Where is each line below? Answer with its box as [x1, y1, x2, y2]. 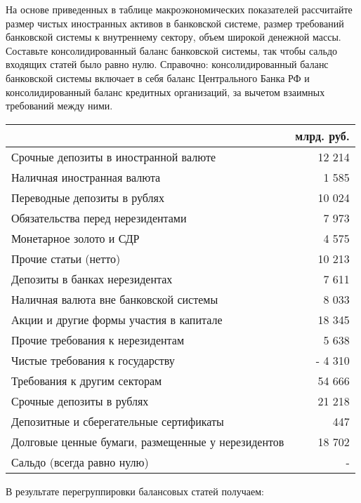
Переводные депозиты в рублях [11, 189, 164, 206]
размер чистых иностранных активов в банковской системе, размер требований [6, 15, 344, 30]
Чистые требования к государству [11, 351, 175, 368]
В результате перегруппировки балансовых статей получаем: [6, 483, 264, 498]
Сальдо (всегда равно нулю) [11, 453, 149, 470]
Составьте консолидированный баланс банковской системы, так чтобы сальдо [6, 43, 338, 58]
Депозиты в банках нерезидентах [11, 270, 173, 287]
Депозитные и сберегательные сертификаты [11, 413, 224, 429]
